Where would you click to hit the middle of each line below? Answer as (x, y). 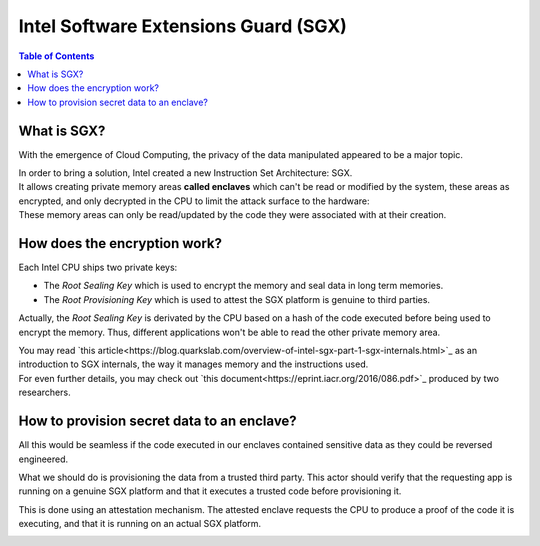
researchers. (44, 392)
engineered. (43, 459)
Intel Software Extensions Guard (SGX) (182, 26)
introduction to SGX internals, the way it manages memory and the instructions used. (193, 364)
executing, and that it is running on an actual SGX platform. (140, 524)
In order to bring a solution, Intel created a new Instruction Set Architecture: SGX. (185, 173)
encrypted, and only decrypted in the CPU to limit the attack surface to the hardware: (194, 201)
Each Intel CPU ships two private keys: (98, 267)
